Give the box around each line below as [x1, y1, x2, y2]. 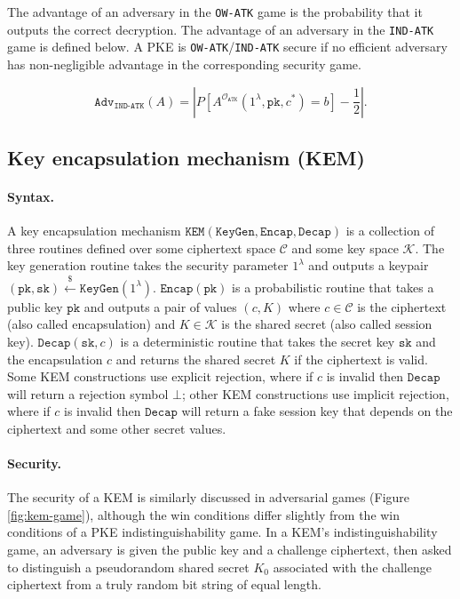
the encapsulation [7, 349, 103, 368]
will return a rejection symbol [7, 384, 169, 403]
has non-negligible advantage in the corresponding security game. [7, 54, 361, 73]
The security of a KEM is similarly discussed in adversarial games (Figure [7, 488, 410, 507]
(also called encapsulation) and [7, 315, 176, 333]
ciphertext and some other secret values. [7, 419, 226, 437]
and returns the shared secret [115, 349, 276, 368]
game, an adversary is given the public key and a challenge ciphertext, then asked [7, 540, 452, 559]
